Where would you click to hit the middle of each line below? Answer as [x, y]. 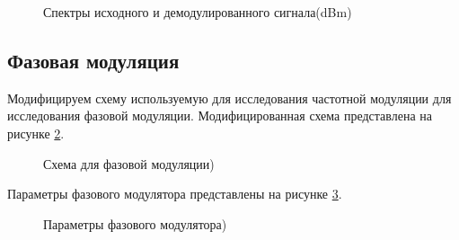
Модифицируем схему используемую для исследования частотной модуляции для [229, 98]
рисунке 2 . [36, 133]
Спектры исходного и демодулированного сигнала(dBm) [198, 12]
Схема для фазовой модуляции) [129, 163]
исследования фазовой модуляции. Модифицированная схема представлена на [220, 116]
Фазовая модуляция [93, 60]
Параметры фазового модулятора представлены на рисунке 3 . [175, 194]
